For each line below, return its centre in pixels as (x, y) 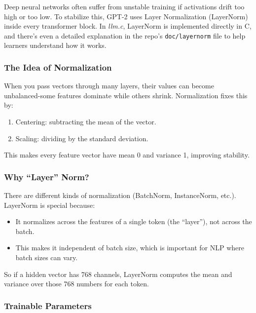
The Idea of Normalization (58, 67)
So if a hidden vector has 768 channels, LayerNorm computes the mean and (118, 274)
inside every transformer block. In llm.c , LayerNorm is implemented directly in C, (128, 26)
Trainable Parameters (48, 305)
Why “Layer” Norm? (47, 176)
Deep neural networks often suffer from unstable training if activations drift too (124, 6)
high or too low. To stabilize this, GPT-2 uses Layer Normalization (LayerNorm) (126, 16)
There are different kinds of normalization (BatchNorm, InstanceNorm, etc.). (120, 195)
